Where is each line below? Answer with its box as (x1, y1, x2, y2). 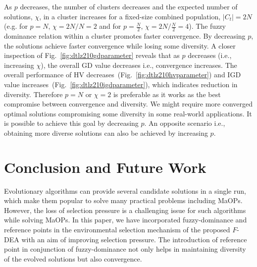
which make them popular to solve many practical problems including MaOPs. (4, 195, 243, 206)
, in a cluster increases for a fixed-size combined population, (39, 11, 221, 21)
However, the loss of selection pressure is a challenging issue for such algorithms (4, 205, 246, 215)
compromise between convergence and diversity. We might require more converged (4, 99, 253, 109)
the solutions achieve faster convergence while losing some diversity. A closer (4, 40, 236, 51)
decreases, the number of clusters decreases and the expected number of (20, 1, 238, 11)
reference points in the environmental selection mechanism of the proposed (4, 224, 230, 235)
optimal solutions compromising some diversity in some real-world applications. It (4, 108, 252, 118)
